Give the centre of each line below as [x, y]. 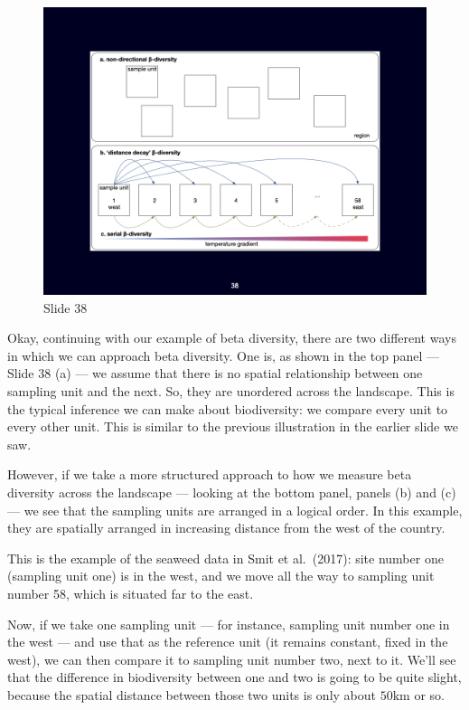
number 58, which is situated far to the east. [131, 593]
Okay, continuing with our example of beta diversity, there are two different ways [232, 338]
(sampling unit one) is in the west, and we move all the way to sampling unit [221, 576]
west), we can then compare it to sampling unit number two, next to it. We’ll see [232, 659]
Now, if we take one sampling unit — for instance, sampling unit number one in [229, 624]
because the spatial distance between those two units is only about [192, 694]
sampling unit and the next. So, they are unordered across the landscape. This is [231, 390]
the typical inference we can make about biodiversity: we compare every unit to [228, 408]
